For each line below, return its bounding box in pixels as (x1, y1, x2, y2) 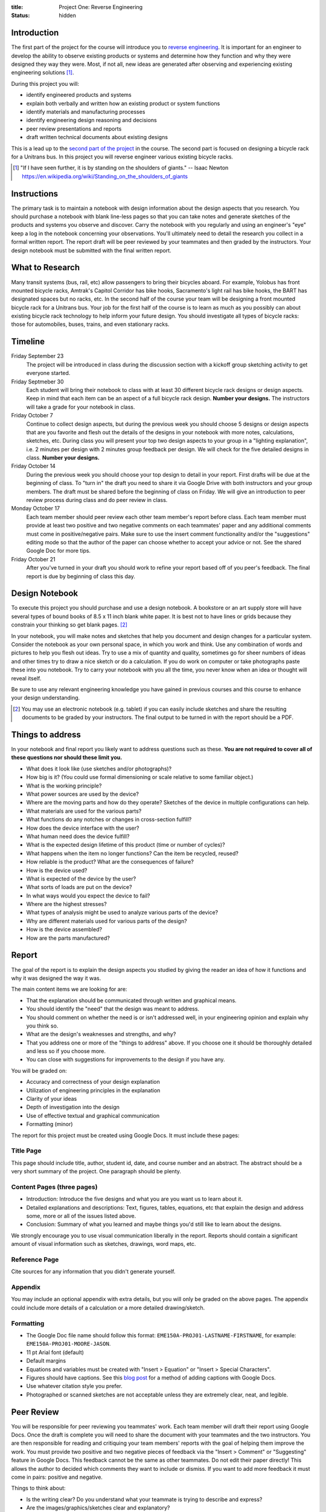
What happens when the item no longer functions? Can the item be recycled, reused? (26, 850, 238, 857)
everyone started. (26, 370, 71, 377)
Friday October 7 (11, 412, 54, 419)
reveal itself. (11, 674, 42, 682)
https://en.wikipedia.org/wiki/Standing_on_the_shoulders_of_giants (22, 172, 188, 180)
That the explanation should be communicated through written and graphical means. (26, 997, 237, 1004)
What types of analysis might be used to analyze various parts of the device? (26, 909, 219, 916)
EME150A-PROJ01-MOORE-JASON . (26, 1340, 111, 1347)
